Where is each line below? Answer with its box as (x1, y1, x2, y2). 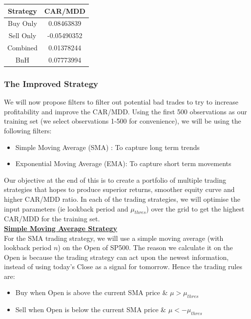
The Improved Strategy (4, 77, 99, 89)
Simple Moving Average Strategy (4, 223, 118, 233)
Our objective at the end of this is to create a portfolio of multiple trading (4, 174, 226, 185)
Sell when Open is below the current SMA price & (15, 304, 166, 315)
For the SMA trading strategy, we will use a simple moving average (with (4, 233, 224, 243)
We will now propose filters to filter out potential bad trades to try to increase (4, 97, 239, 107)
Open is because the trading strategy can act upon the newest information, (4, 252, 229, 262)
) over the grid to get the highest (146, 203, 245, 213)
